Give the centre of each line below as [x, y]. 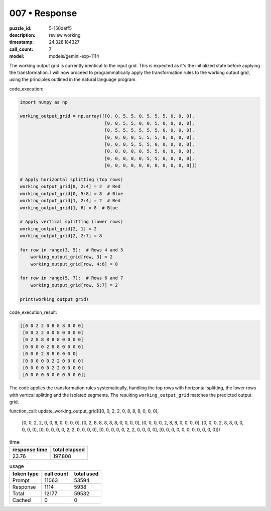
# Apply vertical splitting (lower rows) [72, 222]
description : [22, 35]
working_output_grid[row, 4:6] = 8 [74, 264]
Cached [22, 500]
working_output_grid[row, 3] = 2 [72, 257]
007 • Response [43, 13]
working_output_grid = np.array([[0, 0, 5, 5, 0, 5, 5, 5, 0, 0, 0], [107, 116]
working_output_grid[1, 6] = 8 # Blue [69, 208]
